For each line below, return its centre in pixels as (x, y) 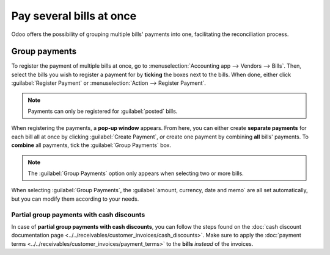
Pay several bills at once (74, 16)
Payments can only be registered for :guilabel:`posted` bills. (103, 111)
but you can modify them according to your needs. (75, 199)
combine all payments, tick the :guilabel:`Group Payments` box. (91, 145)
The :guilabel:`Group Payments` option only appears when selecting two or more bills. (136, 173)
